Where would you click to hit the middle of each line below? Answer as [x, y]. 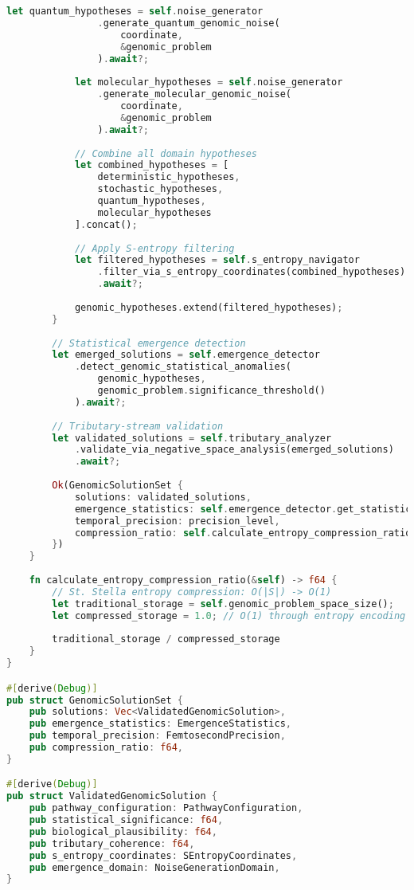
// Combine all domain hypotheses [166, 153]
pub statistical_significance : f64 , [126, 820]
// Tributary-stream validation [138, 426]
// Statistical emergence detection [149, 343]
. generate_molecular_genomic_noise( [194, 94]
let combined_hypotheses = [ [152, 165]
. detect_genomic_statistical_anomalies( [183, 367]
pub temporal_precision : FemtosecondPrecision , [157, 736]
